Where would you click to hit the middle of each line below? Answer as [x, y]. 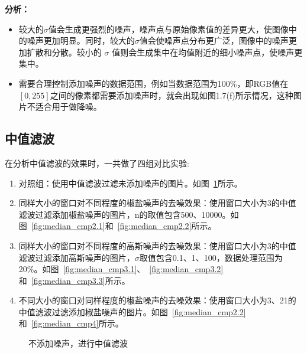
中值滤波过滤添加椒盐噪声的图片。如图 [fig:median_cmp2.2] [132, 311]
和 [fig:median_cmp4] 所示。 [71, 323]
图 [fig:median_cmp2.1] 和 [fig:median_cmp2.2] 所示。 [117, 226]
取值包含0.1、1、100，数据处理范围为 [211, 257]
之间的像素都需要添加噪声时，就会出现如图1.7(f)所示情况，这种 [172, 95]
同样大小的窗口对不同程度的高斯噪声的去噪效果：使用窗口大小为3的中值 [157, 245]
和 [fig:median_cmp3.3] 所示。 [74, 280]
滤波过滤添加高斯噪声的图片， [77, 257]
